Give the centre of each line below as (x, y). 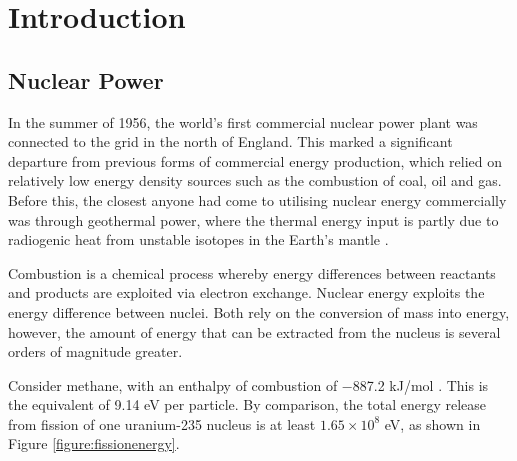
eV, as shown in (432, 423)
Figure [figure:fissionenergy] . (94, 443)
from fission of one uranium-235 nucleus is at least (162, 423)
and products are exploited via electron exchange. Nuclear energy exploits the (246, 292)
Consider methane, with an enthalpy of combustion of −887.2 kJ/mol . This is (248, 384)
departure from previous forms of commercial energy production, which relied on (255, 160)
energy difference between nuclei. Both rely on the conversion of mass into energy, (259, 311)
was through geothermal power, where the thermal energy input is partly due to (253, 219)
